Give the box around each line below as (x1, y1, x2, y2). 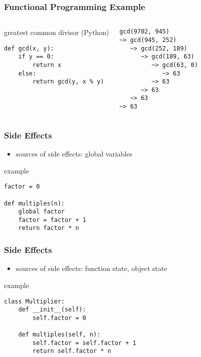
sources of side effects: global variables (15, 148, 133, 158)
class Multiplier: (4, 297, 65, 305)
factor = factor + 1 (18, 216, 86, 223)
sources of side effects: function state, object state (15, 263, 168, 273)
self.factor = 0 (32, 314, 86, 321)
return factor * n (18, 224, 79, 232)
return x (32, 61, 61, 69)
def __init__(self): (18, 306, 86, 313)
